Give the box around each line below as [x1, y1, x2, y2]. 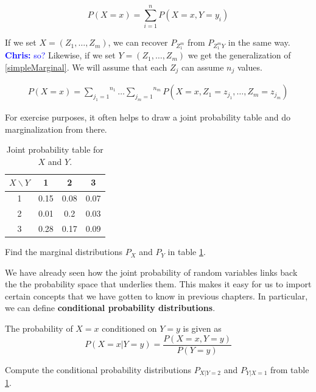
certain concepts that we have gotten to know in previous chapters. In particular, [5, 289, 308, 302]
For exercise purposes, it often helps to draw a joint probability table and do [5, 111, 290, 124]
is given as [183, 322, 222, 335]
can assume [181, 60, 224, 73]
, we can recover [108, 36, 168, 49]
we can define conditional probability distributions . [5, 301, 216, 314]
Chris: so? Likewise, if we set [5, 49, 116, 61]
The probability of [5, 322, 73, 335]
